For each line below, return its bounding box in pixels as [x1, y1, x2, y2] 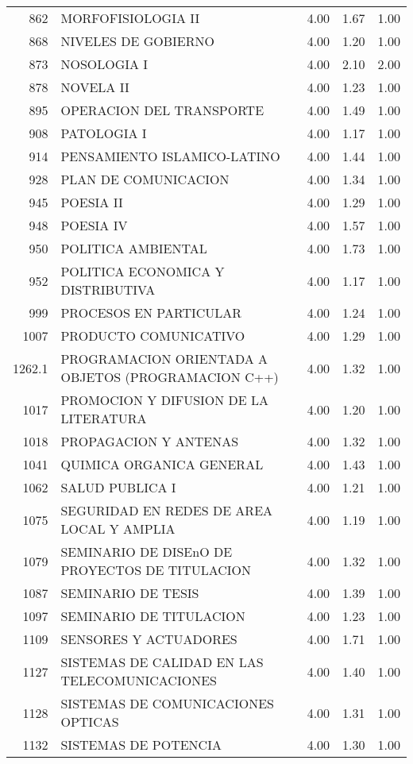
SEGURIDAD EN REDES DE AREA [60, 501, 273, 519]
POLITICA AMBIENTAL [60, 239, 207, 257]
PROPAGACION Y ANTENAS [60, 432, 239, 450]
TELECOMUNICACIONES [60, 671, 217, 689]
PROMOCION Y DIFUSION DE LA [60, 391, 269, 409]
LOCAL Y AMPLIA [60, 519, 176, 538]
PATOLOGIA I [60, 124, 147, 142]
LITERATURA [60, 409, 147, 427]
